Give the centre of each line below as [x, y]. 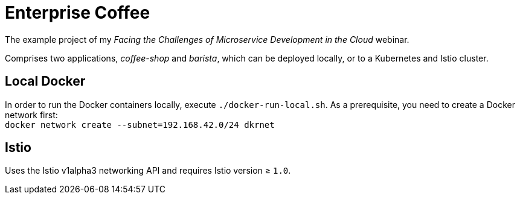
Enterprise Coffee [78, 13]
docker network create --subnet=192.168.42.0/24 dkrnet [140, 125]
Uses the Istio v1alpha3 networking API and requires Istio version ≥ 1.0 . [148, 171]
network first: [31, 115]
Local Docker [45, 81]
